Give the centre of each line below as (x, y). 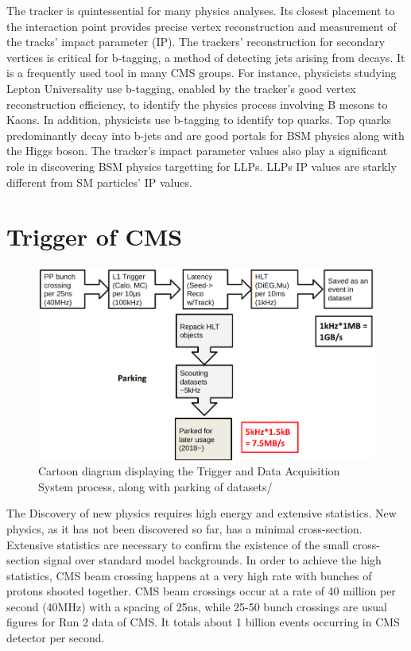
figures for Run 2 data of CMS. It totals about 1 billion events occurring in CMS (203, 622)
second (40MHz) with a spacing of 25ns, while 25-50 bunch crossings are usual (197, 606)
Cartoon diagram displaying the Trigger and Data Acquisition (189, 471)
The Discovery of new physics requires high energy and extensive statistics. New (202, 513)
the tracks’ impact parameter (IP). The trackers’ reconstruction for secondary (196, 42)
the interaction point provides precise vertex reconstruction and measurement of (202, 26)
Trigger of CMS (95, 236)
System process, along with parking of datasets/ (155, 486)
